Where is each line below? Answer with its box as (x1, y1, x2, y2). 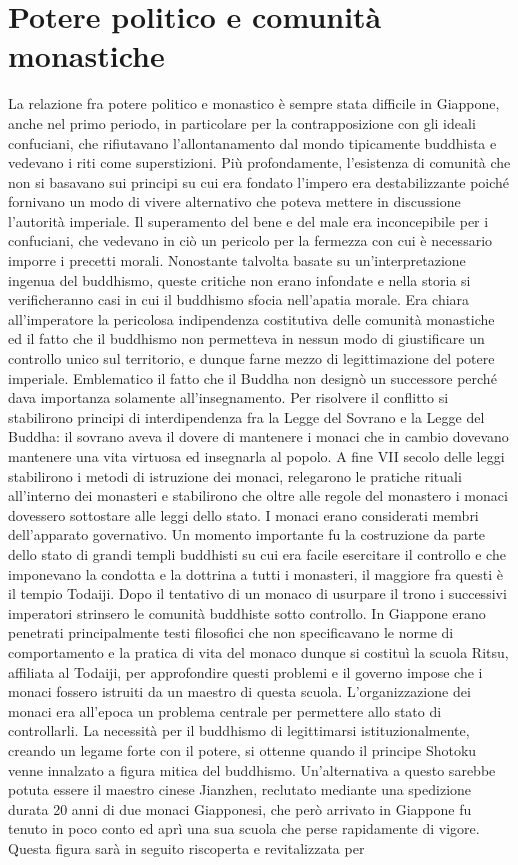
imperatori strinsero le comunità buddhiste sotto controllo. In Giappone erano (8, 602, 486, 623)
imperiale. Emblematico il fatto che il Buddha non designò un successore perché (8, 367, 497, 388)
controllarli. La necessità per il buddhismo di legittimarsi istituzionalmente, (8, 720, 470, 741)
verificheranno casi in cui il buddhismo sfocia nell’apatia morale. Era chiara (8, 289, 470, 310)
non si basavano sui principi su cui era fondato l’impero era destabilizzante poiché (8, 171, 510, 192)
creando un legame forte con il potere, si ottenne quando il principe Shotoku (8, 739, 477, 760)
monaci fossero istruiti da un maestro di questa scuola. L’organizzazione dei (8, 681, 471, 702)
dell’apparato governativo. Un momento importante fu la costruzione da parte (8, 524, 486, 545)
